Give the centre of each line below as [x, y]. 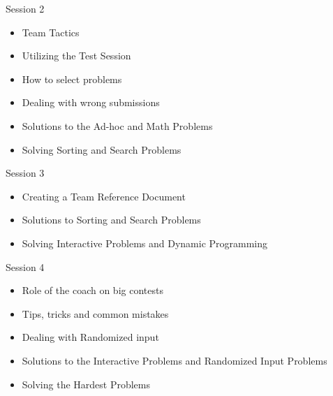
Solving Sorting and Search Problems [102, 149]
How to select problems [72, 79]
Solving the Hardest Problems [86, 384]
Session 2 [25, 8]
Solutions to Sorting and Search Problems [111, 220]
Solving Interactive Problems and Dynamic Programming [145, 243]
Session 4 [25, 266]
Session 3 [25, 173]
